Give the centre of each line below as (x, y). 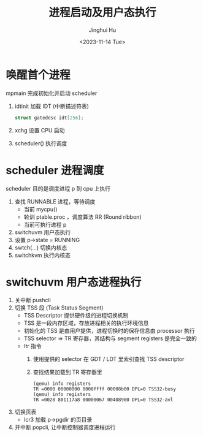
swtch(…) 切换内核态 (41, 247)
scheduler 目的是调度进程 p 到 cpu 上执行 (58, 188)
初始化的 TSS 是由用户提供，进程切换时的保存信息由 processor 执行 (109, 331)
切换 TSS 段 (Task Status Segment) (59, 308)
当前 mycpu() (40, 209)
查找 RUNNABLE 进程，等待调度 (55, 201)
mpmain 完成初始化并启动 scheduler (52, 93)
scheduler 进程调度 (55, 170)
